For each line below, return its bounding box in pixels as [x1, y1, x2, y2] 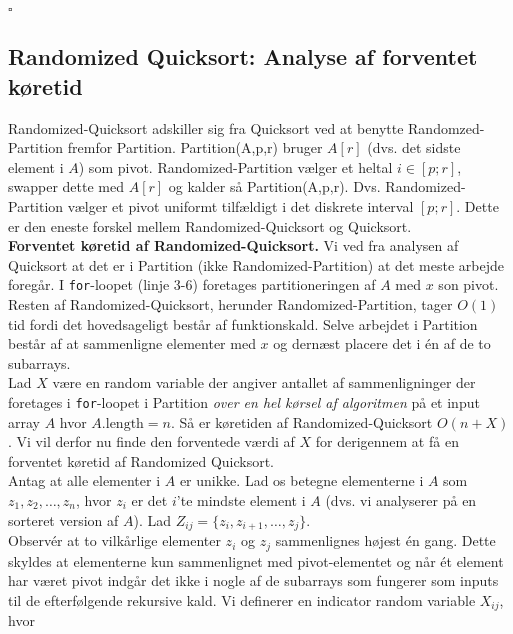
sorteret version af [8, 509, 119, 530]
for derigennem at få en [315, 431, 459, 452]
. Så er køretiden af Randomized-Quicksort [170, 411, 433, 432]
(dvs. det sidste [367, 137, 461, 158]
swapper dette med [8, 176, 124, 197]
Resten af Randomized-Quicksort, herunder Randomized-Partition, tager [8, 294, 453, 314]
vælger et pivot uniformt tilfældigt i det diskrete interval [67, 195, 414, 216]
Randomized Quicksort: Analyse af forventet [8, 41, 478, 72]
